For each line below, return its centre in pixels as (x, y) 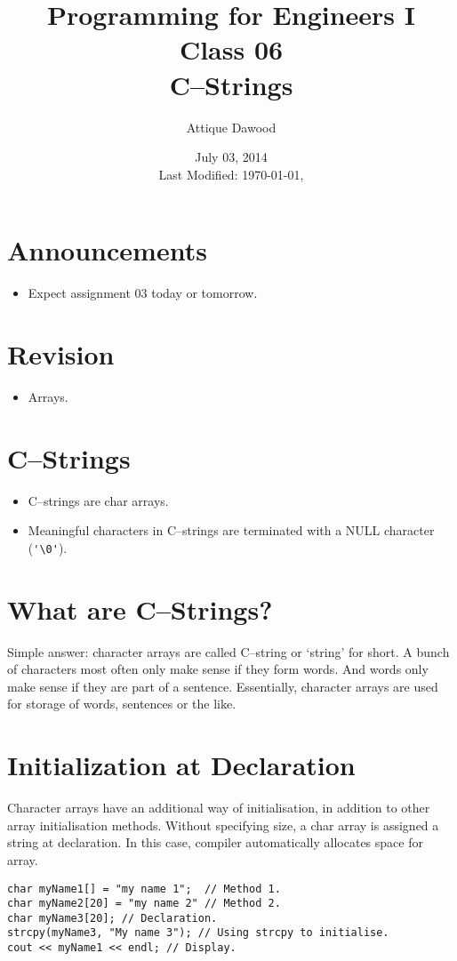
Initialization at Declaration (181, 765)
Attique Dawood (231, 127)
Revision (61, 354)
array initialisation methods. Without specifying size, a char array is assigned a (223, 825)
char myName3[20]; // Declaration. (112, 918)
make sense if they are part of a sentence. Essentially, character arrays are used (223, 686)
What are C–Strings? (140, 609)
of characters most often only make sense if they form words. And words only (218, 669)
